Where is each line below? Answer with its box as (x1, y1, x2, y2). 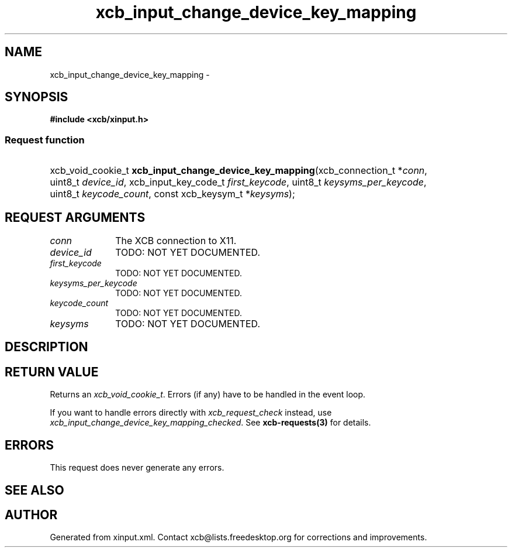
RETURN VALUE (5, 364, 99, 379)
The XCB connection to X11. (115, 235, 237, 247)
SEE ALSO (5, 482, 64, 498)
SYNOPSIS (5, 90, 68, 105)
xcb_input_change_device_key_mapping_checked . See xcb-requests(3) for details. (50, 417, 371, 428)
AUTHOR (5, 507, 58, 522)
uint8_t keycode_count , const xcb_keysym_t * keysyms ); (50, 188, 295, 200)
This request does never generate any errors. (50, 462, 224, 473)
